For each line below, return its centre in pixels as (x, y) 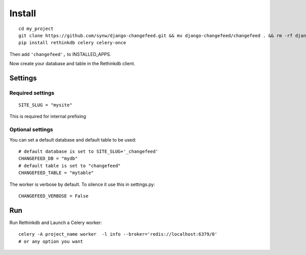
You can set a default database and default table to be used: (73, 139)
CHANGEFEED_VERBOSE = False (54, 196)
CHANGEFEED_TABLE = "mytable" (56, 173)
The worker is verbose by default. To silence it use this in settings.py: (82, 184)
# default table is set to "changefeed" (70, 166)
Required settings (32, 93)
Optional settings (31, 130)
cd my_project (36, 29)
